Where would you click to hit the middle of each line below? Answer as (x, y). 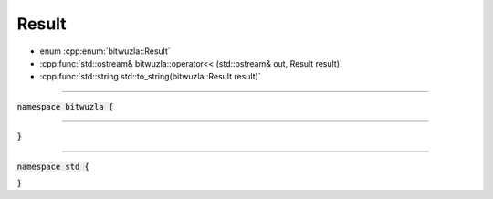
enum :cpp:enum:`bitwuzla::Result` (105, 51)
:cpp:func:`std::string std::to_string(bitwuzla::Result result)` (150, 77)
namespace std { (53, 166)
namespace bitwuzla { (65, 106)
